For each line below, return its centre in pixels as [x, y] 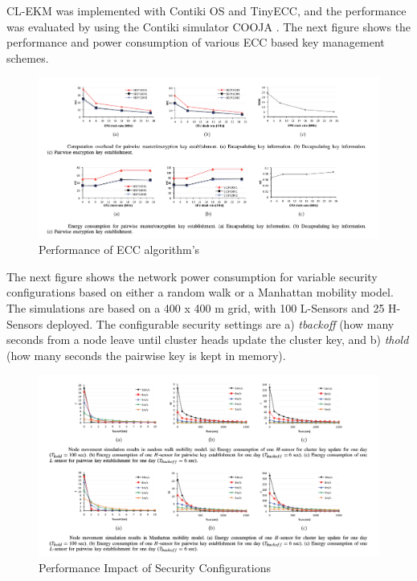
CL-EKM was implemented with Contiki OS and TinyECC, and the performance [206, 10]
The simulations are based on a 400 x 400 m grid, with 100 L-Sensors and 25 [196, 307]
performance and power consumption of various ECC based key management [196, 42]
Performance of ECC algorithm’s [119, 250]
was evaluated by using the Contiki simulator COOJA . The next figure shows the [209, 26]
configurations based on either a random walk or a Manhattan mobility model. [200, 292]
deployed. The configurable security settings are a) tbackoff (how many [220, 323]
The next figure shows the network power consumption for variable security [192, 276]
